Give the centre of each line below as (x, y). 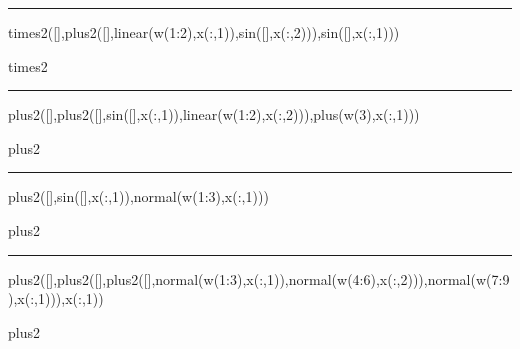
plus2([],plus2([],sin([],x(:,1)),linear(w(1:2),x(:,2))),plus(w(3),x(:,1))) (214, 114)
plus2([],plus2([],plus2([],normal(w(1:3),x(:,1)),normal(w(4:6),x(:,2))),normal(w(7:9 (259, 278)
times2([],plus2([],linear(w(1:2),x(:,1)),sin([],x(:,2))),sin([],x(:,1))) (204, 32)
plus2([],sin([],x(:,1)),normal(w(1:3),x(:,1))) (138, 196)
